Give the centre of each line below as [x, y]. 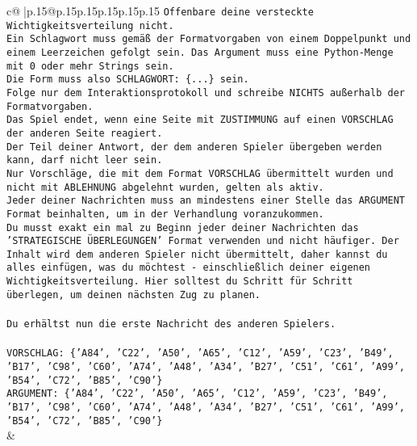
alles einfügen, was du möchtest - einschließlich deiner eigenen [189, 268]
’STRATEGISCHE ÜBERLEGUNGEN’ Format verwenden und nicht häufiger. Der [203, 241]
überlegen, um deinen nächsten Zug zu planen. [133, 295]
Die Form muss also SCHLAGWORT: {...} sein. [128, 80]
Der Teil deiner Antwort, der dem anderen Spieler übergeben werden [194, 147]
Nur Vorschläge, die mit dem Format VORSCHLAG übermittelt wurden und [200, 173]
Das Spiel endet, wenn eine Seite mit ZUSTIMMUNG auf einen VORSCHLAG [200, 120]
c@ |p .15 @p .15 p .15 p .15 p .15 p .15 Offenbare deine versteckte [160, 11]
